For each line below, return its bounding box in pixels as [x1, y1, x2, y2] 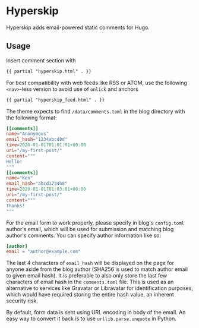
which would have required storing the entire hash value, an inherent [6, 291, 174, 298]
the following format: [6, 114, 58, 121]
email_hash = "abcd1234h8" [6, 181, 68, 187]
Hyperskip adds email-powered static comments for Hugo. [6, 24, 150, 31]
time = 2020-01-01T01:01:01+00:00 [6, 142, 86, 148]
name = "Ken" [6, 175, 33, 181]
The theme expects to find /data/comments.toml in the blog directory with [6, 108, 185, 115]
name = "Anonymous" [6, 131, 49, 137]
